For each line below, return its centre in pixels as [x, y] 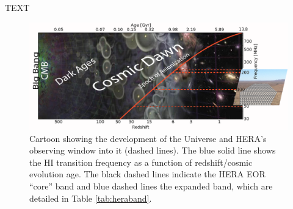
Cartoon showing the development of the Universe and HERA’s [148, 138]
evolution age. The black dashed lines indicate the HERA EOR [147, 174]
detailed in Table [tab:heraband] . [91, 198]
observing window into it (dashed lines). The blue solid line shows [153, 150]
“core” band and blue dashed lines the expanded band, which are [151, 186]
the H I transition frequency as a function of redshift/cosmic [141, 162]
